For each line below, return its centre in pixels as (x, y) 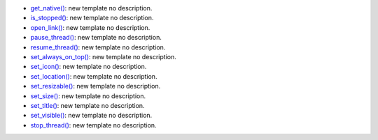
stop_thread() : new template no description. (93, 125)
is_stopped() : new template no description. (92, 18)
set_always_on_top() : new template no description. (103, 56)
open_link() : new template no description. (90, 27)
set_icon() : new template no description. (89, 67)
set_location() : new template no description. (94, 76)
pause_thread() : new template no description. (96, 38)
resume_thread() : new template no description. (98, 47)
